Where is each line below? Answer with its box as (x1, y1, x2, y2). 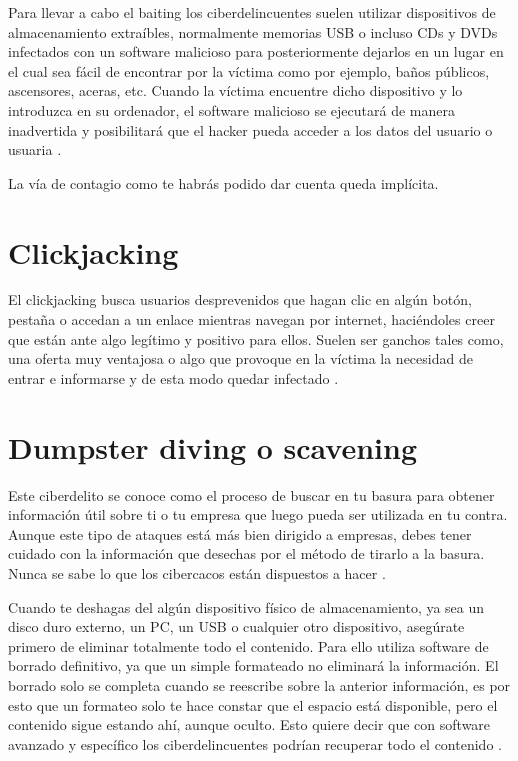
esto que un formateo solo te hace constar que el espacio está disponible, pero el (8, 694, 498, 715)
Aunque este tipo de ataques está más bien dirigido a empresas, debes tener (8, 523, 472, 544)
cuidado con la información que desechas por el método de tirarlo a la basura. (8, 543, 485, 564)
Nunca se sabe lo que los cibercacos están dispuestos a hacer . (8, 562, 386, 583)
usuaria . (8, 139, 62, 160)
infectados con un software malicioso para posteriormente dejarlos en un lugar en (8, 41, 504, 62)
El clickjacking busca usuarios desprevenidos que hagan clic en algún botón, (8, 289, 472, 310)
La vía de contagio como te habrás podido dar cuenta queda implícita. (8, 172, 439, 193)
